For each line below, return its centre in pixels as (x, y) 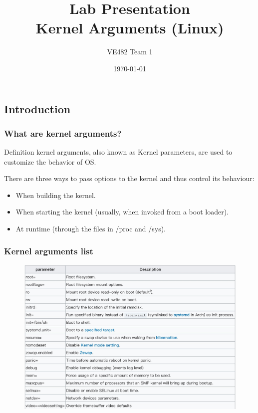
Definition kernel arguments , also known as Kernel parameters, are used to (118, 152)
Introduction (37, 108)
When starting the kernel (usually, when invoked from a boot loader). (122, 212)
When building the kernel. (56, 195)
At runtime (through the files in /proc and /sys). (91, 229)
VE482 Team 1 (130, 52)
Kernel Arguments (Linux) (130, 28)
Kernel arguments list (49, 251)
